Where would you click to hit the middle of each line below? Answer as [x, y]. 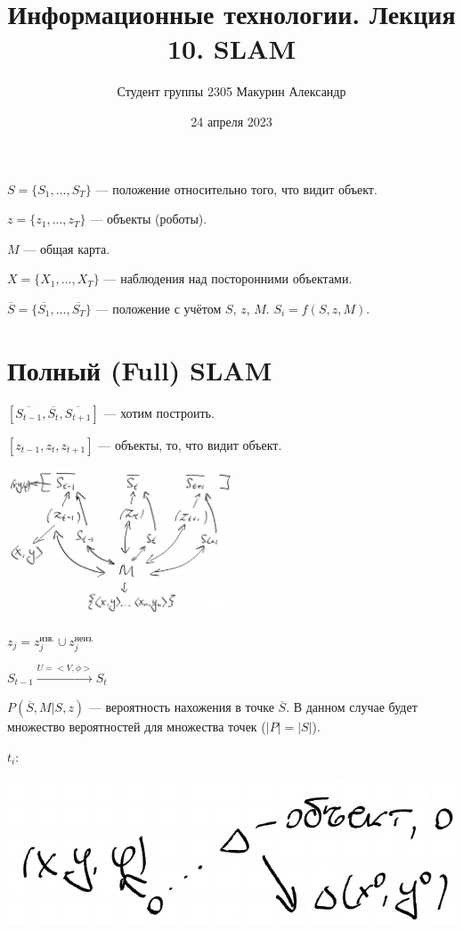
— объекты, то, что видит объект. [190, 444]
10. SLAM [231, 49]
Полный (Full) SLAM [140, 369]
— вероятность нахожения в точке [181, 707]
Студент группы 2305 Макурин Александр [231, 91]
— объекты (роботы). [149, 219]
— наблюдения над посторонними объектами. [228, 278]
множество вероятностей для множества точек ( [137, 727]
